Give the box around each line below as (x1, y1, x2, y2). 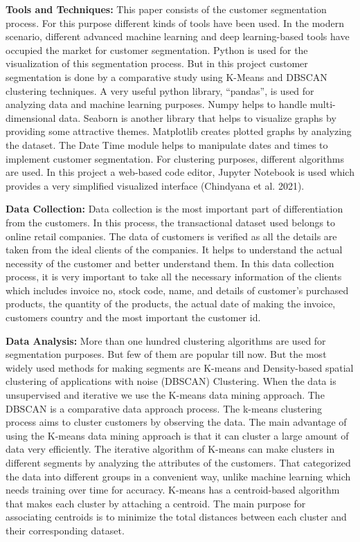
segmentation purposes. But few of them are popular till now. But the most (6, 347, 327, 361)
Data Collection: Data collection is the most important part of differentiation (6, 201, 343, 216)
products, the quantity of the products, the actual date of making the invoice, (6, 296, 336, 311)
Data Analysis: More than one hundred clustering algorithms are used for (6, 333, 326, 347)
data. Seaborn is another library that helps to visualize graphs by (59, 110, 336, 125)
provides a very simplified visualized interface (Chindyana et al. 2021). (6, 178, 305, 192)
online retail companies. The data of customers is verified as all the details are (6, 228, 337, 243)
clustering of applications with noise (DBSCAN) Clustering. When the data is (6, 374, 336, 388)
